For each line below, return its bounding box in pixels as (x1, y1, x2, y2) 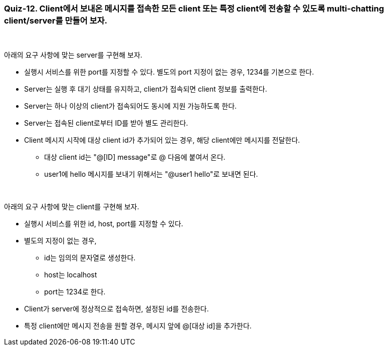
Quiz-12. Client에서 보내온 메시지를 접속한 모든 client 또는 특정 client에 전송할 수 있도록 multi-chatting (4, 4, 384, 14)
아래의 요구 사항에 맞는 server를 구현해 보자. (4, 51, 142, 60)
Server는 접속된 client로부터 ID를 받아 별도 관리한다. (24, 119, 188, 128)
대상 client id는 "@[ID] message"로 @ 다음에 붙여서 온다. (44, 153, 226, 162)
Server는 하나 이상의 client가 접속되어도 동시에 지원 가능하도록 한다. (24, 102, 237, 111)
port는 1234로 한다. (44, 287, 106, 296)
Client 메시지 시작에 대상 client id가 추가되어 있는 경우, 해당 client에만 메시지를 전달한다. (24, 136, 300, 145)
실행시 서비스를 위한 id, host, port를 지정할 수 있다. (24, 219, 183, 228)
